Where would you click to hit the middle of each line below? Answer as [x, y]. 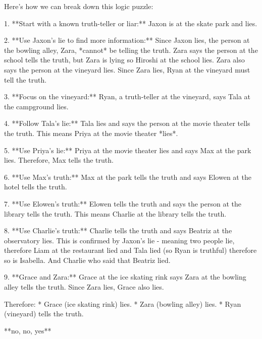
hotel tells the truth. [36, 187]
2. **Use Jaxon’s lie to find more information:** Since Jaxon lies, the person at [127, 40]
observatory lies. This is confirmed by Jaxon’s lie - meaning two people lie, [119, 240]
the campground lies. [36, 106]
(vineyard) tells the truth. [44, 314]
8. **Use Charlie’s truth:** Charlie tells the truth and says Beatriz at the [118, 230]
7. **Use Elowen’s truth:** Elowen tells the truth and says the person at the [123, 203]
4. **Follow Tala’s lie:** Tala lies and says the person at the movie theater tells [127, 123]
